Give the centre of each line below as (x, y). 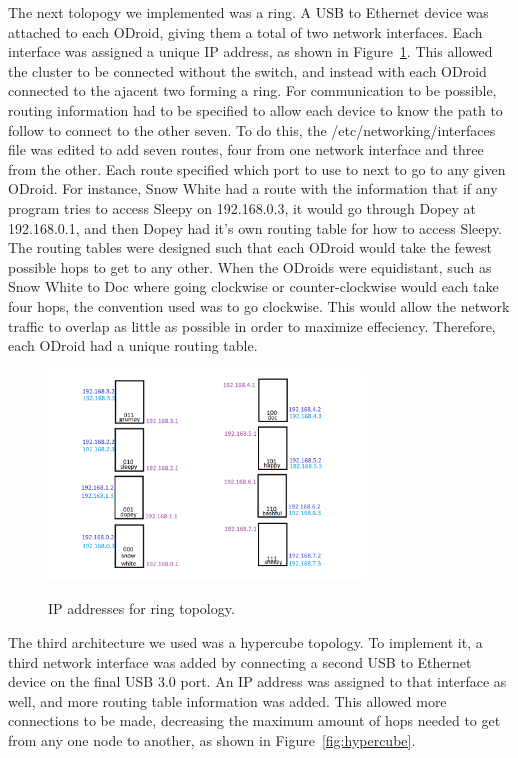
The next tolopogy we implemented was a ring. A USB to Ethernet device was (248, 12)
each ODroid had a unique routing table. (133, 345)
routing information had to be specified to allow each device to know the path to (255, 109)
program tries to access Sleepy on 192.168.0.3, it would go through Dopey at (242, 207)
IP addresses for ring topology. (141, 608)
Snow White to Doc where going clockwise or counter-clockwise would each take (253, 286)
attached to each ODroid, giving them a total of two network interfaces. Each (245, 31)
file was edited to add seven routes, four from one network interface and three (246, 149)
